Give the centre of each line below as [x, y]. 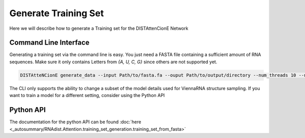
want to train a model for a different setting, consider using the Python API [87, 96]
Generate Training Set [57, 13]
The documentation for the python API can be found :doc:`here [75, 122]
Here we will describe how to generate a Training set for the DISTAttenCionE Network [99, 28]
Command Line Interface [50, 43]
